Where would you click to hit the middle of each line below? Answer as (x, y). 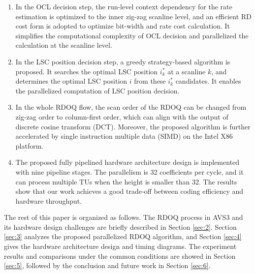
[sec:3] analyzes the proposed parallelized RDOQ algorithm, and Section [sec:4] (123, 236)
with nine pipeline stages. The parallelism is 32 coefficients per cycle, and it (129, 171)
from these (150, 81)
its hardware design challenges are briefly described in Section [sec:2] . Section (120, 227)
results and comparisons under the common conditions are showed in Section (120, 256)
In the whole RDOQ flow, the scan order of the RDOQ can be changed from (131, 107)
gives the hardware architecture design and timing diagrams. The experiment (120, 246)
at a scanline (187, 71)
